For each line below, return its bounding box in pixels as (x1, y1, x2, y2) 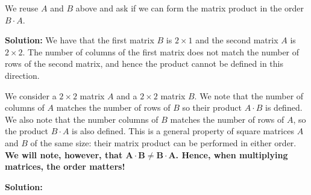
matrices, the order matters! (5, 160, 125, 173)
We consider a (5, 89, 57, 102)
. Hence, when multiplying (175, 148, 288, 161)
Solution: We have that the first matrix (5, 34, 154, 46)
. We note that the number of (194, 89, 304, 102)
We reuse (5, 2, 39, 14)
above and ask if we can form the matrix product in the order (75, 2, 304, 14)
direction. (5, 69, 40, 81)
